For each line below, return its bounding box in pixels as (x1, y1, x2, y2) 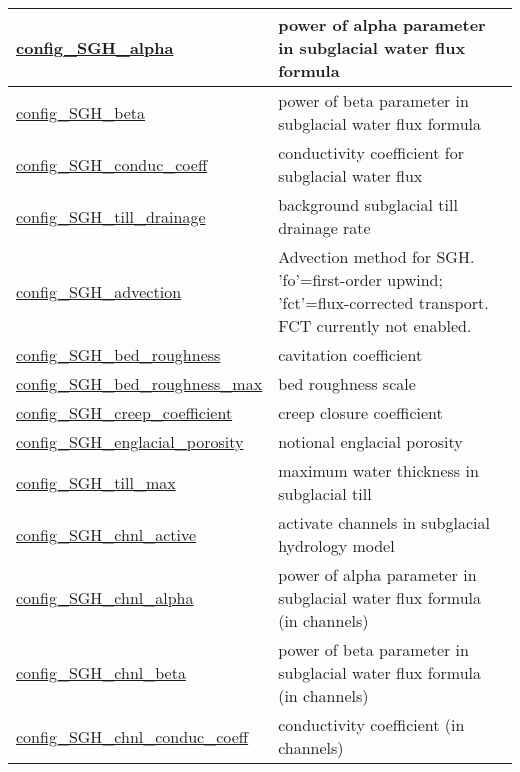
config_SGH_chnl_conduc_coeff (16, 724, 249, 748)
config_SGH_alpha (16, 36, 174, 59)
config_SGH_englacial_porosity (16, 430, 244, 453)
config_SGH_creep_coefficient (16, 401, 233, 424)
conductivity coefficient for (278, 141, 464, 164)
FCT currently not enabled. (278, 314, 472, 337)
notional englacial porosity (278, 430, 463, 453)
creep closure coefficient (278, 401, 443, 424)
